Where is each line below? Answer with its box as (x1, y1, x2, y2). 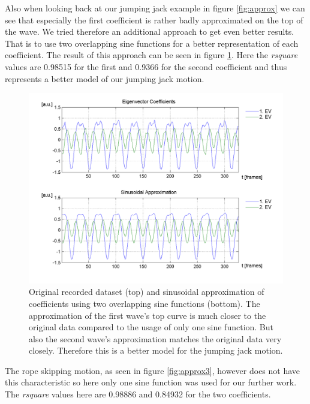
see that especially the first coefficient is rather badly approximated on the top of (5, 13, 303, 26)
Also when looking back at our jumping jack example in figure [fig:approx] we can (5, 2, 305, 14)
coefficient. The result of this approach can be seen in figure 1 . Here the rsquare (5, 49, 298, 61)
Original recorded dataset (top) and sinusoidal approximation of (29, 285, 264, 298)
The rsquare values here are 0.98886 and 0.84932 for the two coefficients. (5, 388, 271, 400)
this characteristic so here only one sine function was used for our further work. (5, 376, 297, 388)
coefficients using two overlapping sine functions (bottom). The (29, 297, 260, 309)
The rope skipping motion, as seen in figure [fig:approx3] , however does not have (5, 364, 300, 376)
